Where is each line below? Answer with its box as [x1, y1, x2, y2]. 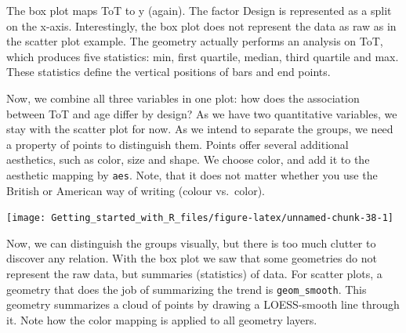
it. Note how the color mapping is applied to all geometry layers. [6, 311, 317, 328]
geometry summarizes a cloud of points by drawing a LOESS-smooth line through [6, 296, 400, 313]
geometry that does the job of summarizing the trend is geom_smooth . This [6, 281, 367, 297]
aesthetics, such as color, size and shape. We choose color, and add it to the [6, 151, 370, 168]
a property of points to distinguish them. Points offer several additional [6, 136, 349, 152]
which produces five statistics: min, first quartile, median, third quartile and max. [6, 48, 399, 64]
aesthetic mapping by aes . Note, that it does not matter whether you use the [6, 166, 378, 183]
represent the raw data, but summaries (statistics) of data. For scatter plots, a [6, 266, 382, 282]
